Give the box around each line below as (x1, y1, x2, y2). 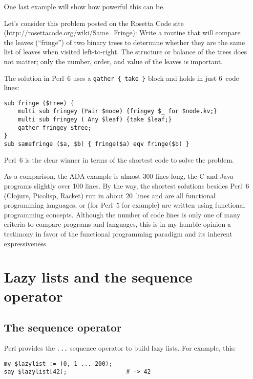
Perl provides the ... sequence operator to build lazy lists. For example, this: (4, 342, 236, 353)
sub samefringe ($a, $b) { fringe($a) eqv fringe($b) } (4, 141, 190, 148)
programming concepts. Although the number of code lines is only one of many (4, 209, 241, 219)
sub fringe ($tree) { (4, 99, 74, 107)
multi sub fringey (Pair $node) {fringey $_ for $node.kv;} (18, 108, 217, 115)
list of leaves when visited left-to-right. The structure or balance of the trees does (4, 47, 247, 57)
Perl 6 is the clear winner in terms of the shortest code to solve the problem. (4, 154, 234, 165)
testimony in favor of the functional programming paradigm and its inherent (4, 228, 232, 238)
